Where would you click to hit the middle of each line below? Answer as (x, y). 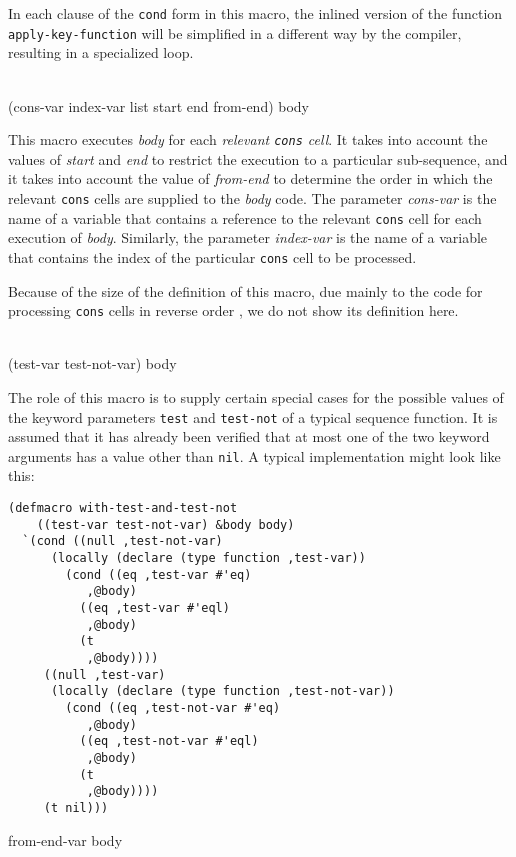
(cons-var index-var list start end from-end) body (159, 105)
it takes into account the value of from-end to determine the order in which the (250, 178)
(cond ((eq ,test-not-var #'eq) (173, 707)
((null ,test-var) (104, 674)
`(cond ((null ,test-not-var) (122, 541)
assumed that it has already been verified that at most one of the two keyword (249, 436)
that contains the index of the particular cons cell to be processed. (212, 256)
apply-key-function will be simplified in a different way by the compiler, (235, 32)
